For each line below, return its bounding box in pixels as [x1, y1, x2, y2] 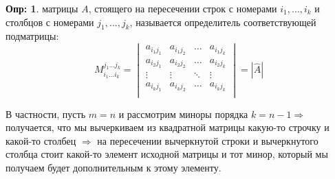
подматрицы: [6, 29, 59, 43]
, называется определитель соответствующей [129, 14, 316, 29]
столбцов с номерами [6, 14, 94, 29]
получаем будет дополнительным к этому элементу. [6, 160, 221, 174]
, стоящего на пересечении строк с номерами [88, 1, 277, 15]
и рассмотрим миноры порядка [118, 106, 248, 121]
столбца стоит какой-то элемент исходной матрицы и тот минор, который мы [6, 147, 328, 161]
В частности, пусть [6, 106, 86, 121]
